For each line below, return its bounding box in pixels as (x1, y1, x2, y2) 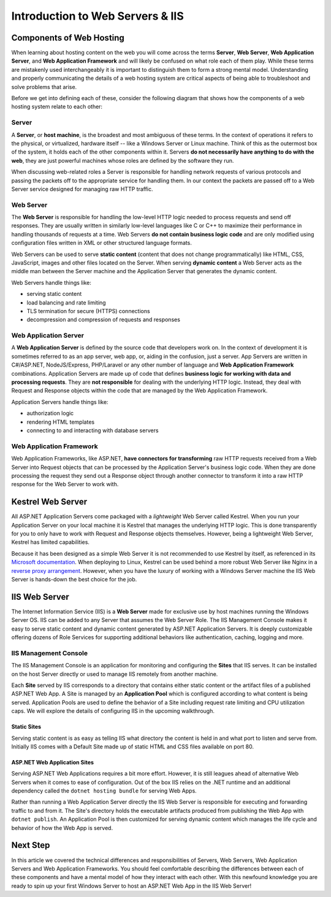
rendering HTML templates (26, 418, 95, 425)
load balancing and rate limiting (26, 298, 107, 306)
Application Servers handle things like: (11, 398, 108, 405)
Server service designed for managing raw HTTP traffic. (11, 185, 153, 193)
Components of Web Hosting (11, 33, 125, 43)
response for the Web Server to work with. (11, 481, 119, 488)
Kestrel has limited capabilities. (11, 538, 90, 546)
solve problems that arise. (11, 83, 77, 90)
